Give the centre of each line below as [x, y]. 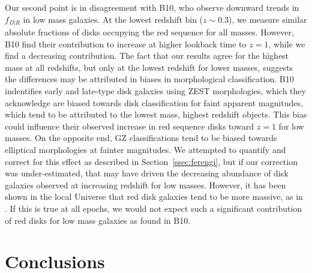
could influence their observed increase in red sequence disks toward [130, 126]
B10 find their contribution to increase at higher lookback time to [126, 43]
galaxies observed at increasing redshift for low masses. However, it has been [145, 184]
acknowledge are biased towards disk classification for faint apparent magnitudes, [154, 102]
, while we [287, 43]
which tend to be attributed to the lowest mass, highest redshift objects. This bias [156, 114]
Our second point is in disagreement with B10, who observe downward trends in [152, 7]
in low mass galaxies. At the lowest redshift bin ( [113, 19]
